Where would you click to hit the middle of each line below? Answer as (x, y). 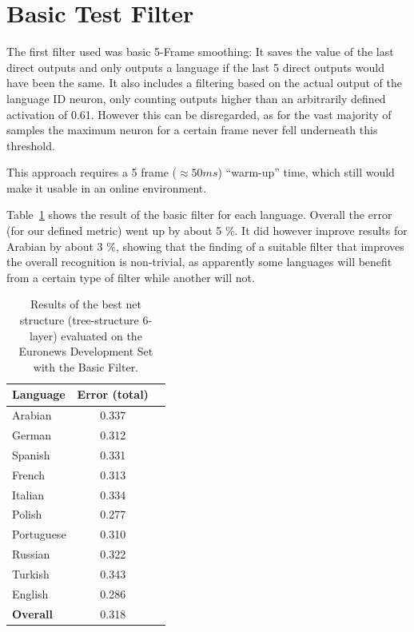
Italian (28, 494)
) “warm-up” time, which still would (306, 172)
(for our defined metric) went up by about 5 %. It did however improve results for (207, 231)
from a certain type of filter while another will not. (131, 277)
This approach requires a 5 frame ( (92, 172)
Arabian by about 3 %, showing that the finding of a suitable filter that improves (205, 246)
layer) (44, 335)
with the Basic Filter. (86, 366)
